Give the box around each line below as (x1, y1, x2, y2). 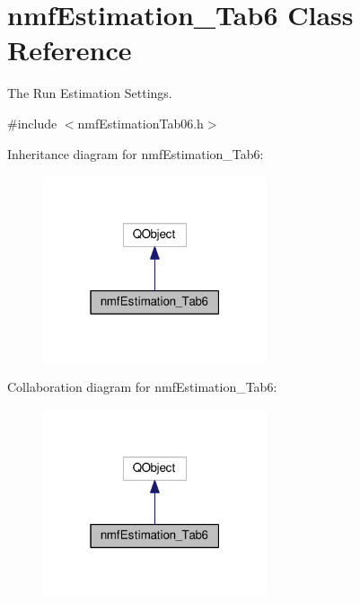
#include (7, 113, 57, 132)
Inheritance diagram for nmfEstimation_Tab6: (7, 144, 264, 163)
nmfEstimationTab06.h (77, 113, 204, 132)
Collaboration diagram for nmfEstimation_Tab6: (7, 377, 277, 396)
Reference (7, 31, 132, 68)
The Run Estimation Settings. (7, 84, 172, 102)
